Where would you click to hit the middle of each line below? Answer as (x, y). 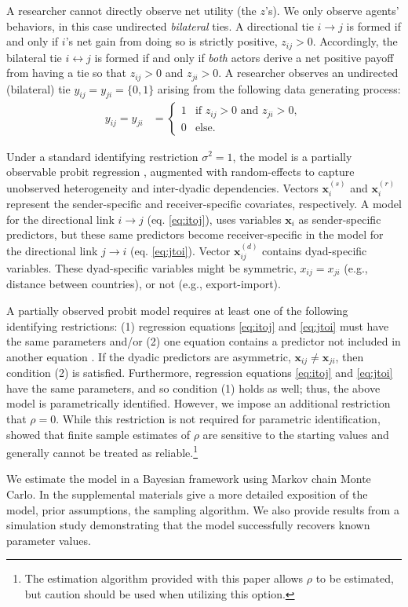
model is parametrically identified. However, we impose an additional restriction (199, 403)
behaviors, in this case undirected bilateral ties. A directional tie (160, 26)
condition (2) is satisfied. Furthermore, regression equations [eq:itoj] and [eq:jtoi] (200, 373)
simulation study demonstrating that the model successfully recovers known (188, 525)
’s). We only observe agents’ (332, 10)
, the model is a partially (292, 156)
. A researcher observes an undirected (308, 73)
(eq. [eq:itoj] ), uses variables (214, 219)
